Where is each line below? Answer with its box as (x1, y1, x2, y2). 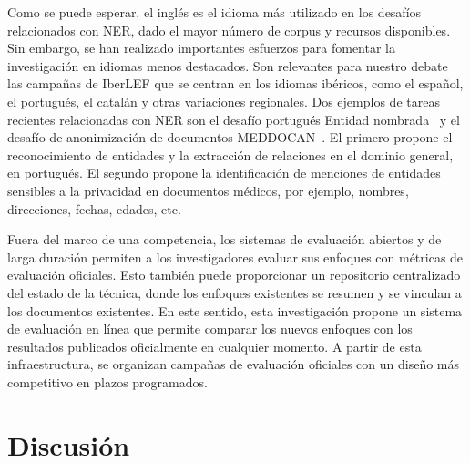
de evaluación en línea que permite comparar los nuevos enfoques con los (7, 319, 413, 338)
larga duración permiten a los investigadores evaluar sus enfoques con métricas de (7, 247, 464, 266)
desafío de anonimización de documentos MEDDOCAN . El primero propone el (7, 128, 453, 147)
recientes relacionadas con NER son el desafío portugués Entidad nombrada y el (7, 109, 460, 129)
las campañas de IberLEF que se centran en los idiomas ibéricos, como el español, (7, 74, 464, 93)
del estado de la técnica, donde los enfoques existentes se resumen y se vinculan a (7, 283, 462, 302)
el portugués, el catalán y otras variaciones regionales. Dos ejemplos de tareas (7, 91, 440, 110)
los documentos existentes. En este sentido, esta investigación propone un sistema (7, 301, 463, 320)
